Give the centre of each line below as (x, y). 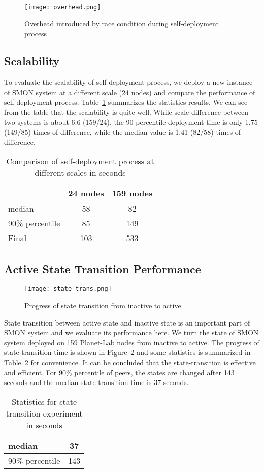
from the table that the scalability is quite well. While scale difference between (126, 112)
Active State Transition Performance (103, 268)
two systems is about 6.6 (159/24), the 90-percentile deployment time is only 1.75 (131, 122)
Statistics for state (44, 401)
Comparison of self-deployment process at (80, 161)
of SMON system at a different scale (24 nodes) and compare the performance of (130, 92)
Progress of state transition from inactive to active (103, 305)
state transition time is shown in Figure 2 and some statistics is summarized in (127, 352)
